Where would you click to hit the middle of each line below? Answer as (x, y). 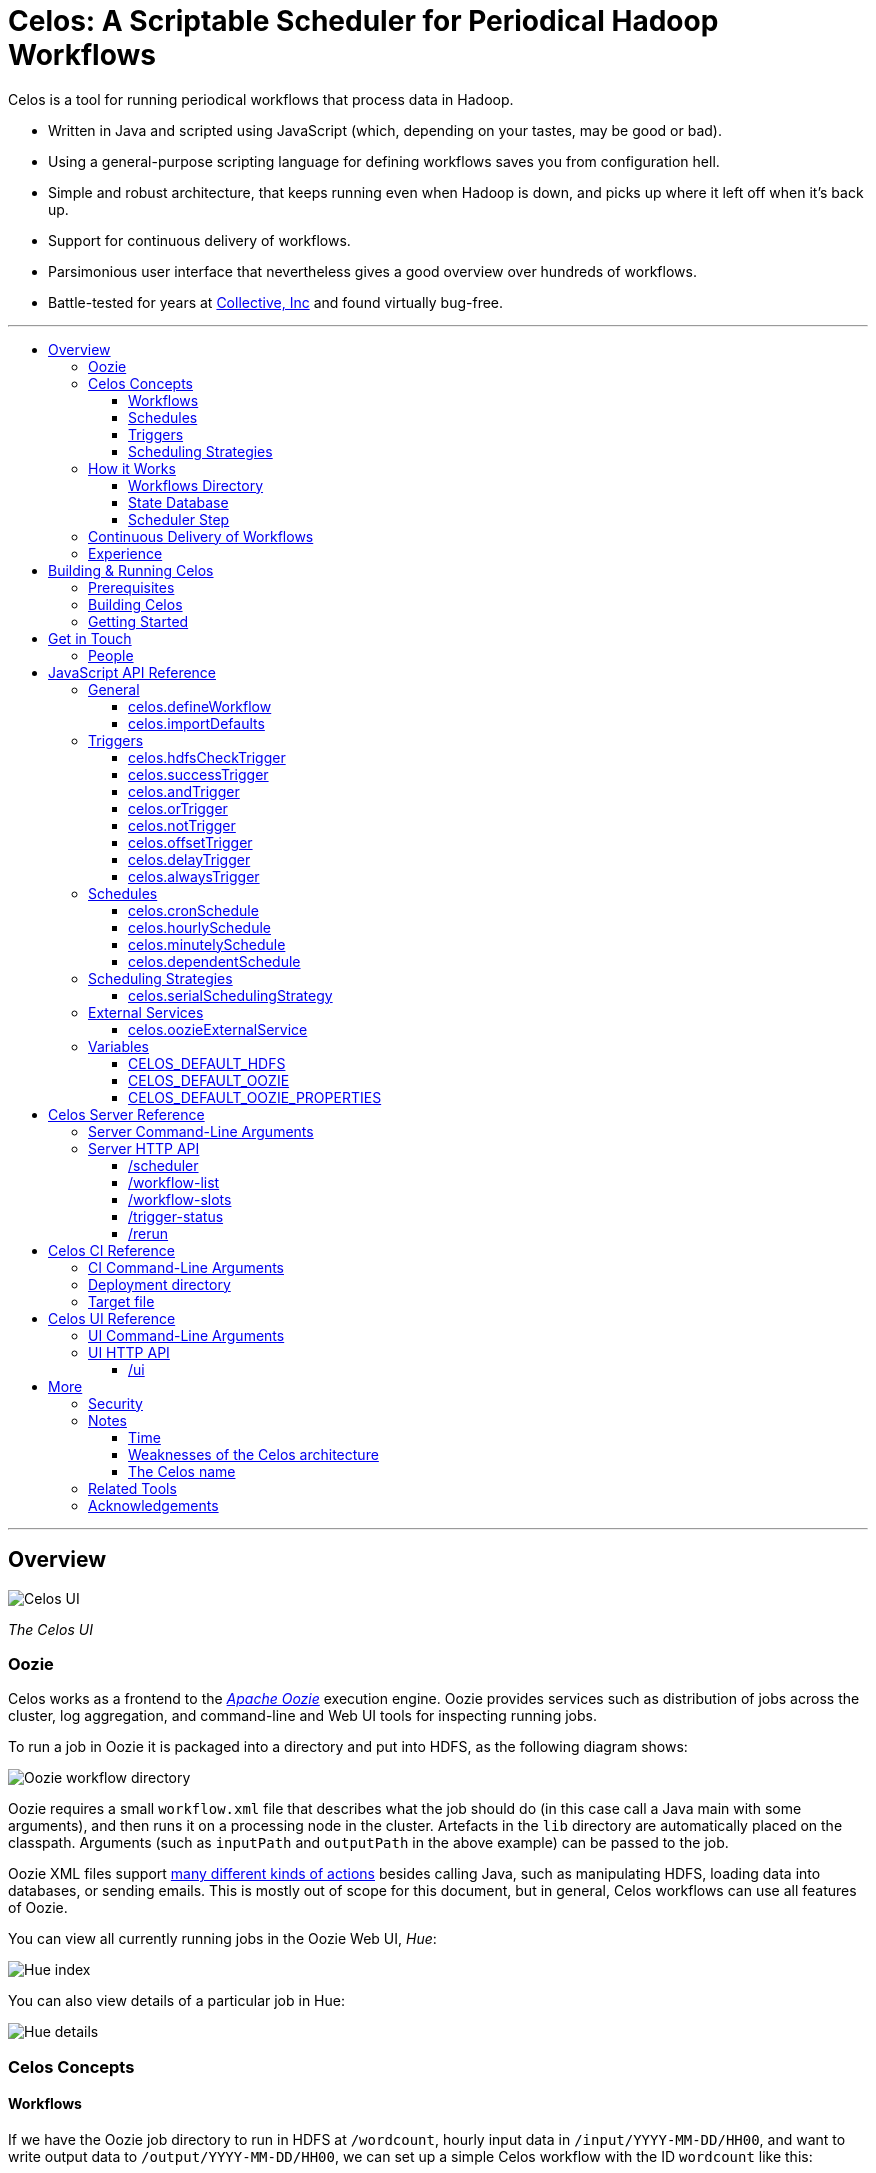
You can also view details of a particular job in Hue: (176, 2001)
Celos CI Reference (111, 1250)
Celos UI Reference (112, 1318)
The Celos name (182, 1471)
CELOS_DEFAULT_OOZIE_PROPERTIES (255, 1097)
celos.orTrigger (178, 808)
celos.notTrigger (182, 825)
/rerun (148, 1233)
